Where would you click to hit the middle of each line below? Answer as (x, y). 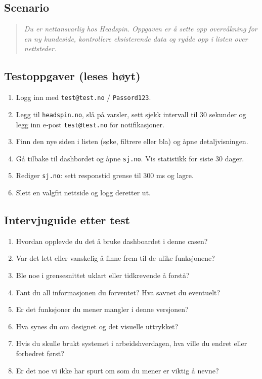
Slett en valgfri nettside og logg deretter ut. (83, 193)
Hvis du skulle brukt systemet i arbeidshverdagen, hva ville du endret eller (132, 343)
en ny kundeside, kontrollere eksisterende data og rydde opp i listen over (136, 38)
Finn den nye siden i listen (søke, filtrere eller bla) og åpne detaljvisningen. (132, 141)
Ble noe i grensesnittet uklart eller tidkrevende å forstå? (103, 275)
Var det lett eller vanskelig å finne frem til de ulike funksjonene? (115, 258)
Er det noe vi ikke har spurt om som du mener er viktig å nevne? (117, 370)
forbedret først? (40, 353)
